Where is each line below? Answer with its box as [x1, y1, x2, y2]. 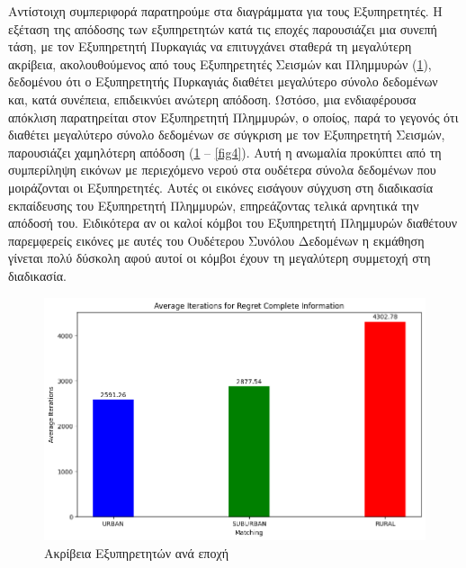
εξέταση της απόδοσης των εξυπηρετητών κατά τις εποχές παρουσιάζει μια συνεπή [8, 19, 437, 38]
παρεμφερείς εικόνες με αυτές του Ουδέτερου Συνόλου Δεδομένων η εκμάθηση [8, 230, 425, 249]
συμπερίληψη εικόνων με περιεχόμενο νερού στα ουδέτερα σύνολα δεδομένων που [8, 160, 436, 179]
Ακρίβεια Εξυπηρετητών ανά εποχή [44, 544, 229, 563]
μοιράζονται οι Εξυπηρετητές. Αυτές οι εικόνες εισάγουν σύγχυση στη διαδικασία [8, 177, 434, 196]
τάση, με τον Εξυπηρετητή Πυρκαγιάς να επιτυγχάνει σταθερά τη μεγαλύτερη [8, 37, 412, 56]
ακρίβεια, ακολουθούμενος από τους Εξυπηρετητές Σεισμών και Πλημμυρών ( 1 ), [8, 54, 432, 73]
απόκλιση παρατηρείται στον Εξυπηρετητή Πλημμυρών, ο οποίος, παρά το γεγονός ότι [8, 107, 459, 126]
